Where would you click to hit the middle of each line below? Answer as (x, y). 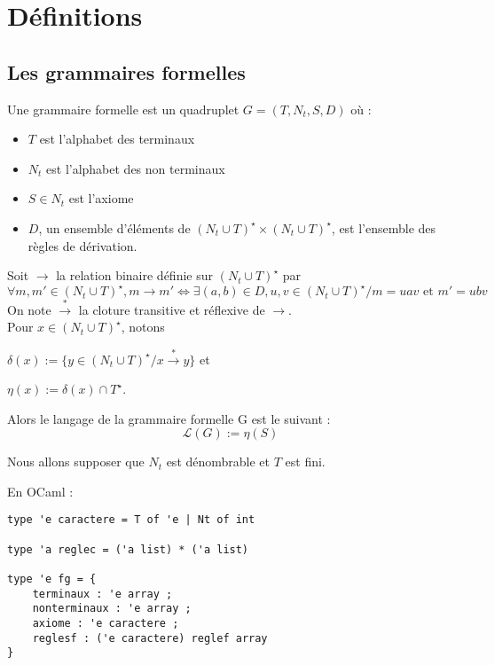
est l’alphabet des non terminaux (136, 168)
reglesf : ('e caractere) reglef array (150, 638)
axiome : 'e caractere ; (106, 624)
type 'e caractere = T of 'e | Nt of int (131, 520)
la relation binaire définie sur (134, 275)
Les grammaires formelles (126, 71)
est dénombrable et (218, 462)
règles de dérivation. (82, 245)
